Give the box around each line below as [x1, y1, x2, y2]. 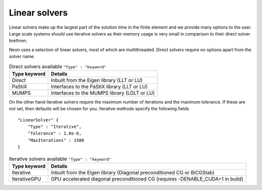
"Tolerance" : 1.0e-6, [27, 131, 82, 136]
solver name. [9, 53, 35, 59]
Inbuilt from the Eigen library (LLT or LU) [51, 77, 143, 84]
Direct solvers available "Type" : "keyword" [9, 63, 107, 70]
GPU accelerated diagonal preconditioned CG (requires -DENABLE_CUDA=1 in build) [51, 175, 244, 182]
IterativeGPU [12, 175, 41, 182]
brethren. [9, 38, 28, 44]
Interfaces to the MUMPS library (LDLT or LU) [51, 89, 155, 96]
